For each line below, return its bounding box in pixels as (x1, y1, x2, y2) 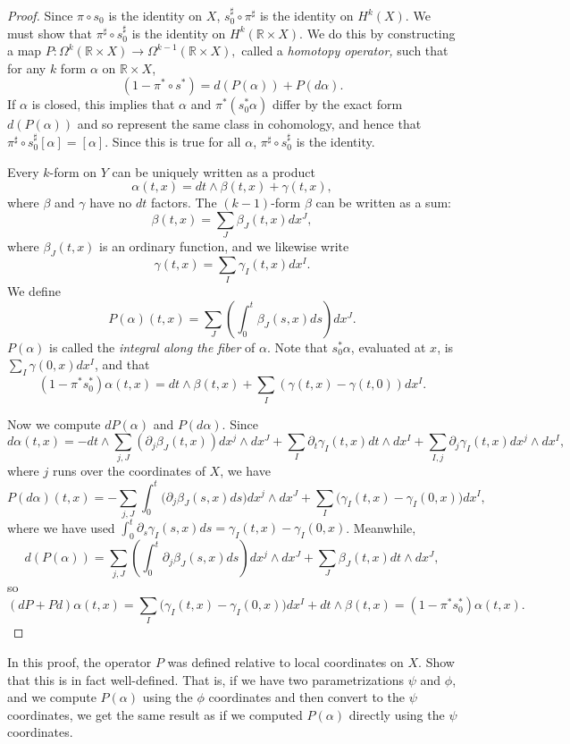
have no (89, 193, 132, 212)
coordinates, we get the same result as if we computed (7, 705, 303, 723)
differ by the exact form (272, 95, 403, 114)
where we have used (7, 518, 115, 537)
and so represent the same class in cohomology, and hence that (77, 114, 422, 133)
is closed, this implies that (31, 95, 175, 114)
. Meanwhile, (346, 518, 416, 537)
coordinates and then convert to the (208, 688, 405, 706)
